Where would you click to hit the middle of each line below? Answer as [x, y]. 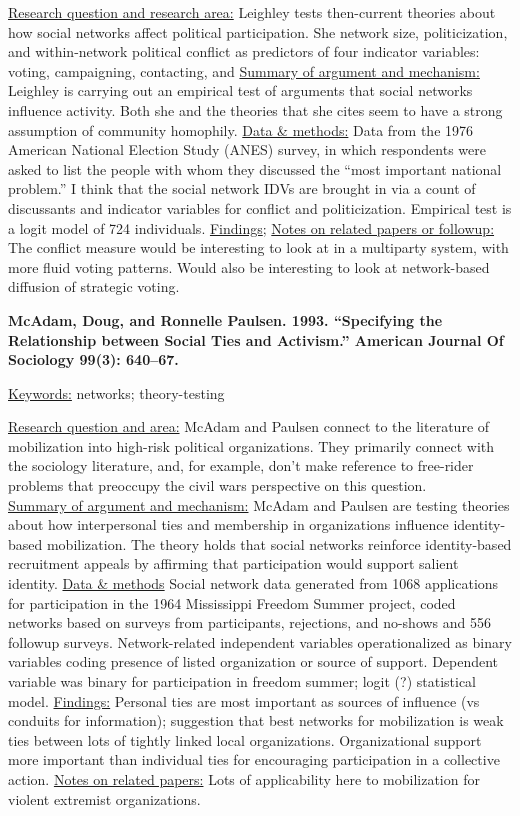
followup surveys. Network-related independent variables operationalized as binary [260, 641]
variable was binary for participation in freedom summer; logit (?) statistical [242, 681]
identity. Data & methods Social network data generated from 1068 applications [253, 583]
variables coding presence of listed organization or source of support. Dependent [253, 661]
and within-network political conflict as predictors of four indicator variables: [244, 51]
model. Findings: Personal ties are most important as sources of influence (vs [244, 700]
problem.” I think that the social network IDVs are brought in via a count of [242, 188]
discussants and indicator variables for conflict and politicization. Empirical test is [260, 207]
